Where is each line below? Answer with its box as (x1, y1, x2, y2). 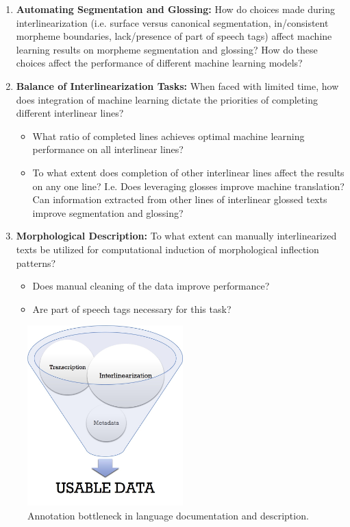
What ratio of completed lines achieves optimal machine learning (32, 128, 305, 143)
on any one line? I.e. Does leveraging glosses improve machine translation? (32, 178, 345, 193)
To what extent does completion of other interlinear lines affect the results (32, 165, 345, 179)
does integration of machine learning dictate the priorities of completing (16, 92, 318, 106)
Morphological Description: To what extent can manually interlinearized (16, 229, 337, 243)
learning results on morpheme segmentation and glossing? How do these (16, 42, 318, 56)
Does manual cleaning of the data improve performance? (32, 279, 270, 293)
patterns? (16, 255, 56, 270)
